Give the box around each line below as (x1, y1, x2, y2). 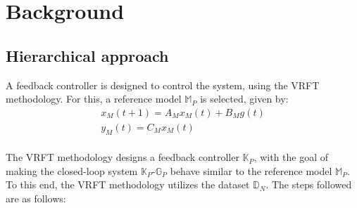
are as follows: (6, 191, 66, 205)
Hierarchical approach (6, 44, 169, 66)
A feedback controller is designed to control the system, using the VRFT (6, 77, 320, 92)
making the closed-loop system (6, 163, 138, 178)
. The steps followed (265, 177, 352, 192)
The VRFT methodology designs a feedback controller (6, 150, 239, 164)
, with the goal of (253, 150, 329, 164)
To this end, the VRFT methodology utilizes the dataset (6, 177, 250, 192)
